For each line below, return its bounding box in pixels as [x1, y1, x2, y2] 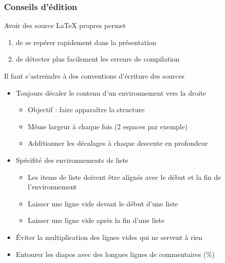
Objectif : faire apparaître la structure [28, 104, 145, 115]
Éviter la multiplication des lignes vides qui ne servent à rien [16, 231, 202, 242]
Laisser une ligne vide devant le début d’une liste [28, 198, 178, 208]
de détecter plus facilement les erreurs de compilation [16, 54, 180, 64]
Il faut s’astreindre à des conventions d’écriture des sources [4, 71, 185, 81]
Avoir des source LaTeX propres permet [4, 20, 126, 31]
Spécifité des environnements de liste [16, 154, 129, 165]
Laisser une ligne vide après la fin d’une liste [28, 215, 165, 225]
